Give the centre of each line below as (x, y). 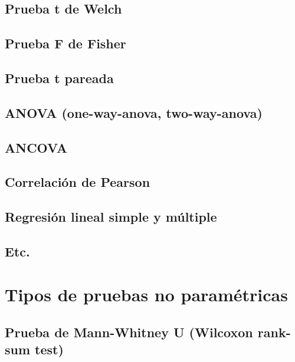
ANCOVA (36, 147)
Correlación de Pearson (78, 182)
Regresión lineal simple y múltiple (111, 217)
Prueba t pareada (59, 78)
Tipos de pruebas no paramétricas (146, 294)
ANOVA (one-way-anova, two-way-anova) (134, 112)
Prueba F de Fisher (65, 43)
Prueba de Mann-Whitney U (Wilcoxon (129, 332)
